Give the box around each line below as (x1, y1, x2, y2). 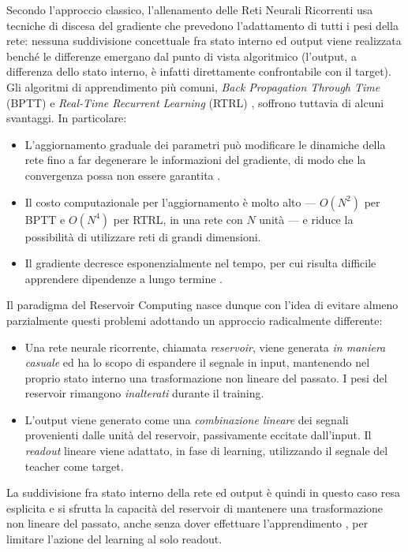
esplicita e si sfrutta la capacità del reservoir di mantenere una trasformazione (6, 499, 384, 516)
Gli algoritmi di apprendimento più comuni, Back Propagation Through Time (6, 78, 380, 95)
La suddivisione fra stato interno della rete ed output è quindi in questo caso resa (6, 484, 400, 501)
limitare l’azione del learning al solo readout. (6, 531, 223, 547)
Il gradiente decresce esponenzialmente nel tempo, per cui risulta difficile (24, 255, 376, 271)
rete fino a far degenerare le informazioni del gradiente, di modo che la (24, 151, 366, 168)
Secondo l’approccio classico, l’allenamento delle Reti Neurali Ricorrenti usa (6, 2, 373, 17)
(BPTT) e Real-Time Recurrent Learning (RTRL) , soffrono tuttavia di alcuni (6, 94, 384, 110)
